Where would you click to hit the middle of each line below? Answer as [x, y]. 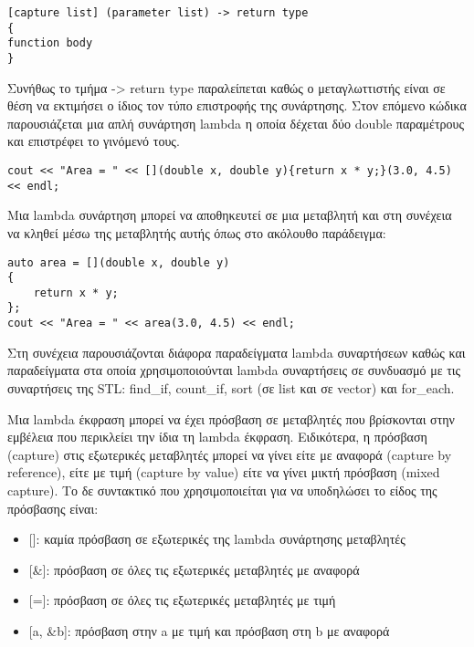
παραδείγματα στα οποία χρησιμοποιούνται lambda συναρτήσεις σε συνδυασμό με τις [234, 370]
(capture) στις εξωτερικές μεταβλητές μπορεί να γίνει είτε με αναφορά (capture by [230, 454]
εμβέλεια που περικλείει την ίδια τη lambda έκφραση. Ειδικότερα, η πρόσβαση [217, 437]
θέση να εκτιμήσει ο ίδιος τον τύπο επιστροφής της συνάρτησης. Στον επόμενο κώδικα [237, 105]
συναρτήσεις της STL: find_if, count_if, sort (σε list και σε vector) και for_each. [231, 387]
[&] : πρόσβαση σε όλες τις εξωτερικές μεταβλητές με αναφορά [194, 569]
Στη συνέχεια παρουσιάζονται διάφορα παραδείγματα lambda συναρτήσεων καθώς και [237, 352]
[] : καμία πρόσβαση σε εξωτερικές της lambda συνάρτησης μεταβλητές [217, 539]
